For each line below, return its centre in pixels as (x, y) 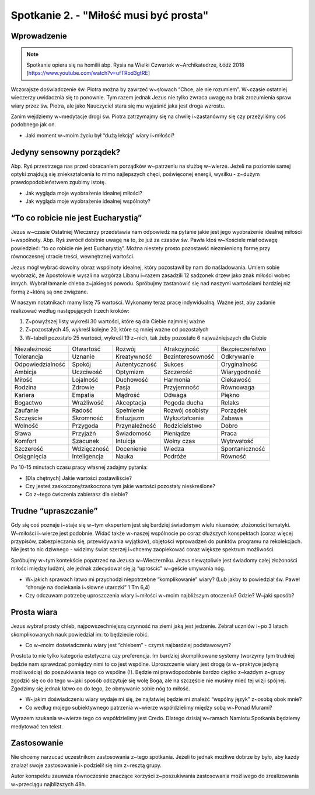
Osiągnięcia (30, 457)
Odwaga (175, 395)
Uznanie (83, 357)
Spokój (82, 364)
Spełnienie (130, 410)
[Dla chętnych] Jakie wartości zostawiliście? (79, 478)
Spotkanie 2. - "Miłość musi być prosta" (110, 15)
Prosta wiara (34, 612)
